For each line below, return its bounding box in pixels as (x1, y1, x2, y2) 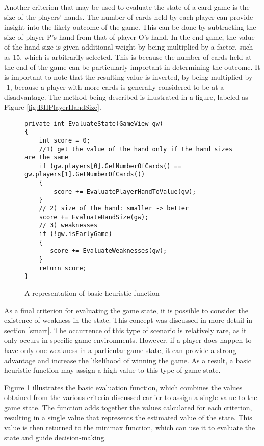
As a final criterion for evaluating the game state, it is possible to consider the (4, 304, 248, 315)
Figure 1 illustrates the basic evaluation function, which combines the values (4, 382, 243, 392)
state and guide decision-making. (4, 432, 107, 442)
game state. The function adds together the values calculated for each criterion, (4, 402, 252, 412)
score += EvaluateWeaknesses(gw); (50, 247, 167, 255)
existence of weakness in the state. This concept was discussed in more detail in (4, 315, 253, 325)
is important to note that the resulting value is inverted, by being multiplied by (4, 72, 253, 82)
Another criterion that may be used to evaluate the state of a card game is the (4, 2, 250, 12)
